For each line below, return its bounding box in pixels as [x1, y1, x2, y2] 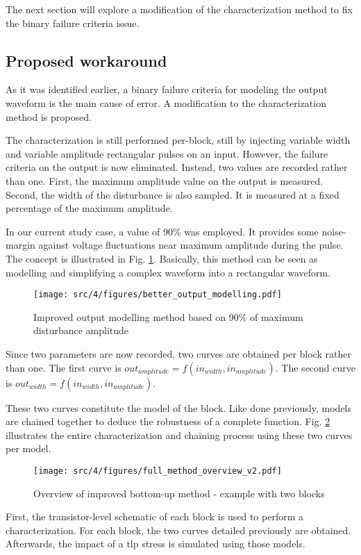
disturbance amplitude [33, 323, 129, 338]
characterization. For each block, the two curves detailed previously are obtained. [6, 522, 351, 537]
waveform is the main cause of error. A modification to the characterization [6, 95, 326, 110]
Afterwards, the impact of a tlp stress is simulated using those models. [6, 536, 305, 551]
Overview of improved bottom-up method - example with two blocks [33, 486, 325, 500]
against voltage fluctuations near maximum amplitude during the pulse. [38, 238, 344, 252]
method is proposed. [6, 109, 92, 124]
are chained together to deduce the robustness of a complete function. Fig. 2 [6, 414, 330, 429]
